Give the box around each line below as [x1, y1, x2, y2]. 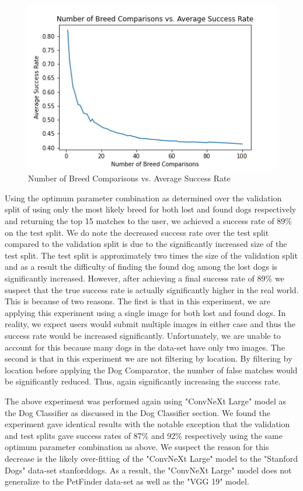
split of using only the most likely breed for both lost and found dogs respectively [5, 203, 297, 215]
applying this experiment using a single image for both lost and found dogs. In [5, 306, 286, 318]
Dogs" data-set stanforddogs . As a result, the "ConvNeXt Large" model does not [5, 463, 292, 476]
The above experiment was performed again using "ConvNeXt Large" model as [5, 394, 286, 407]
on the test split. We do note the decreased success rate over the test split [5, 226, 269, 238]
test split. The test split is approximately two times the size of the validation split [5, 249, 298, 261]
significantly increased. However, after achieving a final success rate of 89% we [5, 272, 284, 284]
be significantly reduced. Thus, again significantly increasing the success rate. [5, 375, 281, 387]
